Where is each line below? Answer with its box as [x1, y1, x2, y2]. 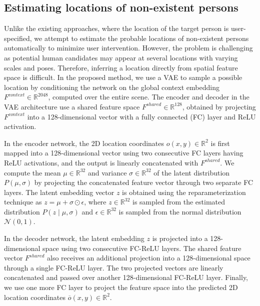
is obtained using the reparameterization [122, 186, 246, 197]
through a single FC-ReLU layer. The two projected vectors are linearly [4, 262, 223, 272]
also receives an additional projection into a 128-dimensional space [47, 252, 250, 263]
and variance [87, 167, 127, 177]
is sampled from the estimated [132, 196, 225, 207]
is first [210, 137, 230, 148]
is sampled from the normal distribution [118, 206, 241, 216]
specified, [4, 32, 32, 43]
